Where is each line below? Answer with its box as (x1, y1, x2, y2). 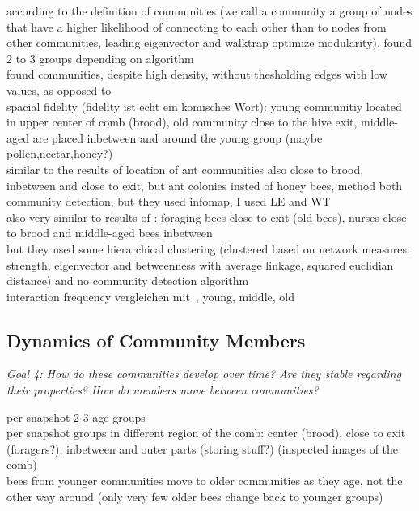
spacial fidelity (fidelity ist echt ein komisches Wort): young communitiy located (6, 97, 402, 114)
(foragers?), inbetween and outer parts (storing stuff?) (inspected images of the (6, 440, 399, 457)
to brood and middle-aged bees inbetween (6, 224, 213, 241)
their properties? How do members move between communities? (6, 381, 319, 398)
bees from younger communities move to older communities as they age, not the (6, 472, 403, 489)
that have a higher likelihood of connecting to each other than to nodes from (6, 18, 387, 35)
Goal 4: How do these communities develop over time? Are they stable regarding (6, 365, 401, 382)
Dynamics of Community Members (6, 327, 306, 352)
